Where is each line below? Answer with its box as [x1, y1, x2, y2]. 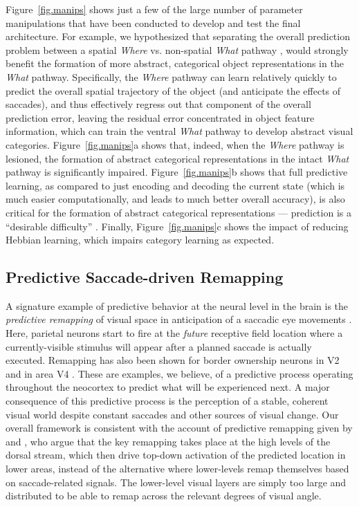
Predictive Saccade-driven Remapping [6, 266, 284, 288]
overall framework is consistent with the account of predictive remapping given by [6, 421, 353, 435]
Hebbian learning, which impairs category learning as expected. [6, 232, 275, 247]
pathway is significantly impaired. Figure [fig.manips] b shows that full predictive [6, 165, 348, 179]
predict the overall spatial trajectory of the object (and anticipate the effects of [6, 83, 341, 98]
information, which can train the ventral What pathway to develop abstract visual [6, 124, 353, 138]
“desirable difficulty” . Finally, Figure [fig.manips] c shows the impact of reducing [6, 219, 349, 233]
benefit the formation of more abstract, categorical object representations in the [6, 56, 344, 71]
